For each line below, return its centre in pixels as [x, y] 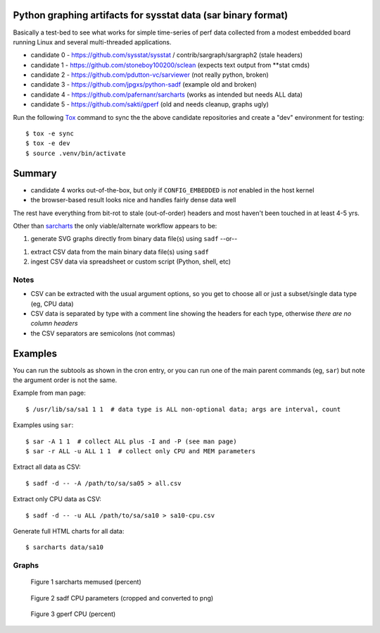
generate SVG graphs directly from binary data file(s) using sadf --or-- [134, 239]
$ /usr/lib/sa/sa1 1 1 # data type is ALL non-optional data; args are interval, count [183, 409]
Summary [35, 173]
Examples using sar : [43, 425]
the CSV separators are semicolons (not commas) [103, 333]
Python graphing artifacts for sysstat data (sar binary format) [151, 15]
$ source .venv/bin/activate [76, 153]
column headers [54, 324]
